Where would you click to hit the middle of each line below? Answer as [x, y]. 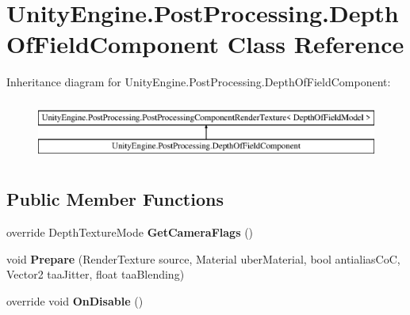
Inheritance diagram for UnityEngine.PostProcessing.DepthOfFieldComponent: [199, 82]
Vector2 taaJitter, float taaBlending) [96, 274]
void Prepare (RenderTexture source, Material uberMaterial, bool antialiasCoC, [203, 258]
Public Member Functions [115, 199]
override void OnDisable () [75, 301]
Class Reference [316, 44]
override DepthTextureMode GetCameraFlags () [130, 232]
